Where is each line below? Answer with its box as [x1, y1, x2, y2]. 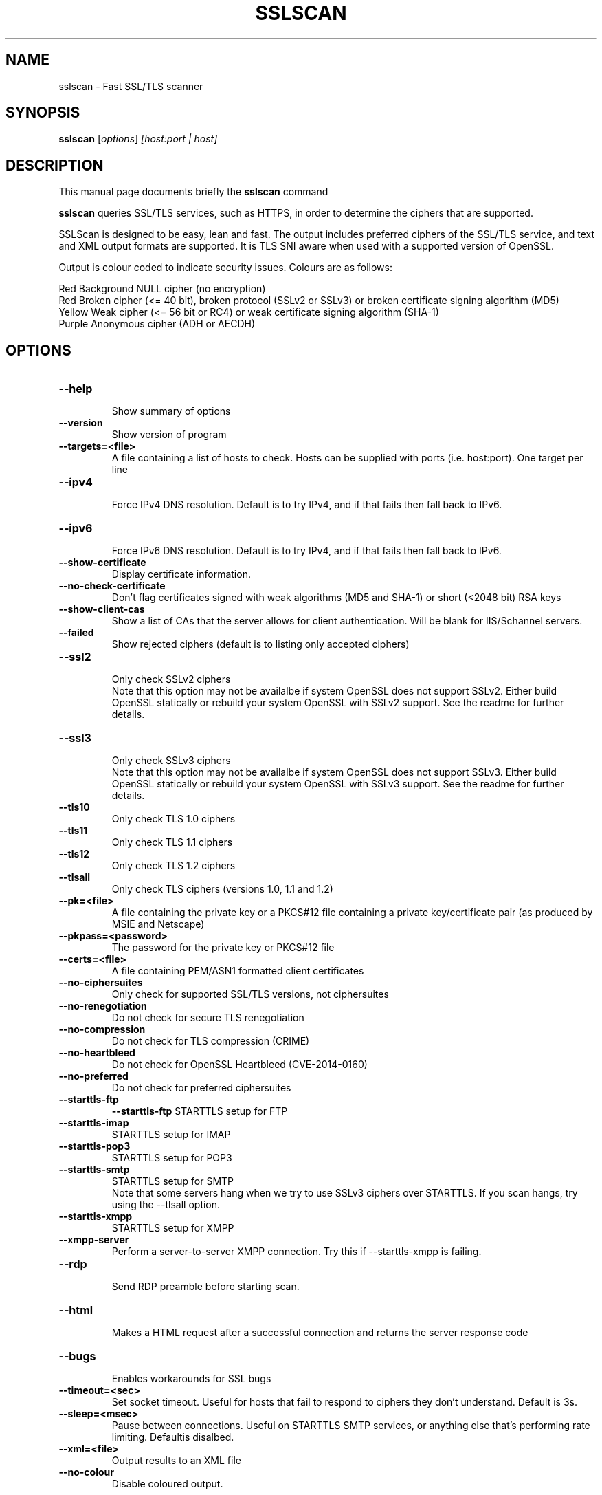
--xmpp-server [58, 1234, 129, 1246]
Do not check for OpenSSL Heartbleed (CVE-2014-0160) [111, 1058, 368, 1071]
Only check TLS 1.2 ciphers [111, 860, 236, 872]
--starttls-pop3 [58, 1140, 131, 1153]
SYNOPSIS [5, 104, 80, 122]
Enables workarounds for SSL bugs [111, 1373, 271, 1385]
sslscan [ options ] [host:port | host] [58, 133, 218, 145]
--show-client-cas [58, 603, 145, 615]
